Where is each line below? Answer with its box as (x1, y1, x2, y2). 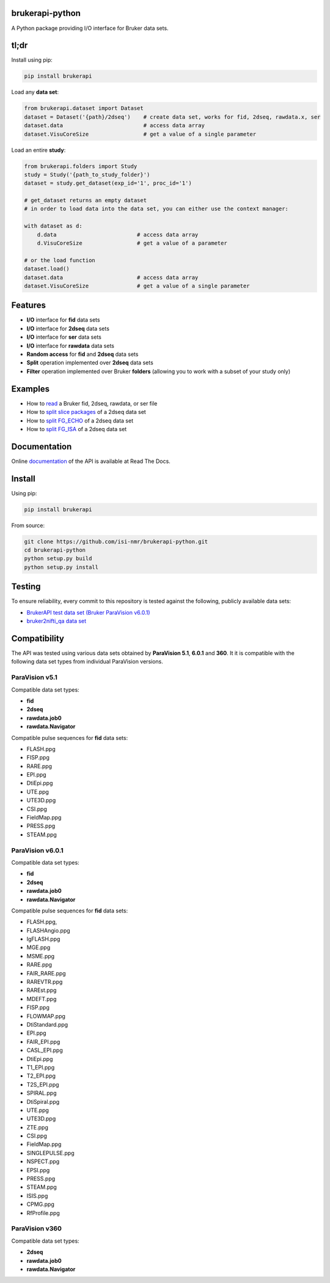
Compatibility (11, 633, 64, 643)
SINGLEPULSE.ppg (26, 1149, 75, 1156)
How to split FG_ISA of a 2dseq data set (26, 425, 127, 432)
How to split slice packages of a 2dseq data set (26, 409, 146, 416)
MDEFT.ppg (26, 995, 57, 1002)
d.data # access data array (37, 231, 199, 238)
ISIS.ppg (26, 1192, 48, 1199)
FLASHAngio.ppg (26, 926, 70, 934)
